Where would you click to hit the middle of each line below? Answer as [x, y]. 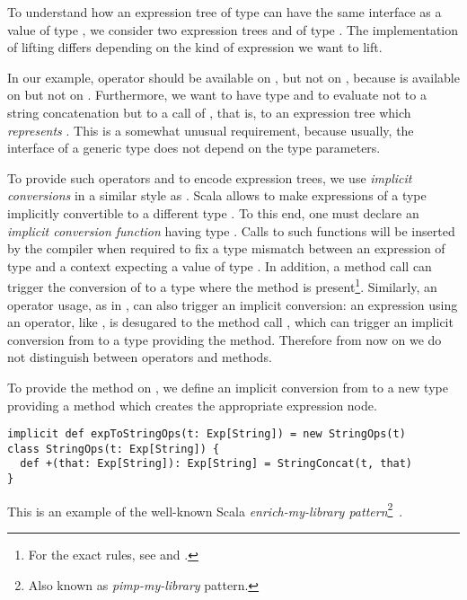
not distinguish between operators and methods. [140, 357]
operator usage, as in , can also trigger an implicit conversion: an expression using [233, 304]
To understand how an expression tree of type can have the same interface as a [225, 12]
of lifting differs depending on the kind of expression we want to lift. [195, 47]
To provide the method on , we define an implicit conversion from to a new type [228, 387]
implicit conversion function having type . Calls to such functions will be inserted [231, 230]
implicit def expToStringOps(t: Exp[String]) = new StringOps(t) [207, 434]
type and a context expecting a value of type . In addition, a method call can [220, 265]
